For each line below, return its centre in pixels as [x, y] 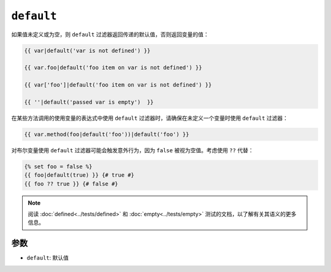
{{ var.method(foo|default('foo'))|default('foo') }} [107, 134]
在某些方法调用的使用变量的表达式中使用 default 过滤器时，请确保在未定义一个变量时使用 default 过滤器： [150, 118]
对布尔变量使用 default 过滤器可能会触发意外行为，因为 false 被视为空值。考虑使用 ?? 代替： [132, 150]
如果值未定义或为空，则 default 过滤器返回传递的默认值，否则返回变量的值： [110, 34]
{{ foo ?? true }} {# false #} [71, 184]
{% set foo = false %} [58, 166]
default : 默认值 [48, 258]
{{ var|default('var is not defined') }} [87, 50]
